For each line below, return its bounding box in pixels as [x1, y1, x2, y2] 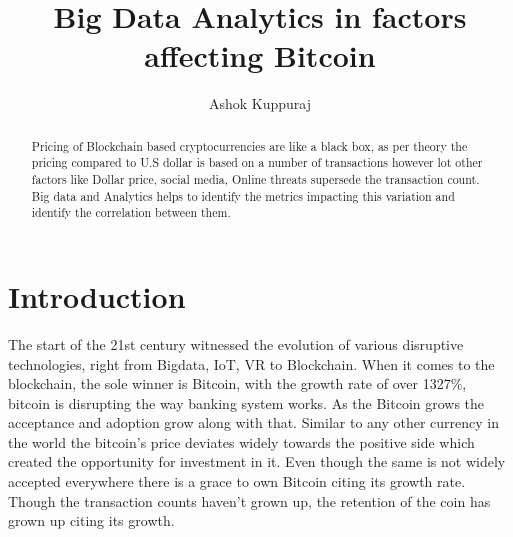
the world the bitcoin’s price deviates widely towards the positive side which [8, 431, 475, 452]
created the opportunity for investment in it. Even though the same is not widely [8, 451, 506, 472]
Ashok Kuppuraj [208, 93, 312, 114]
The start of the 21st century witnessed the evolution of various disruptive [8, 333, 464, 354]
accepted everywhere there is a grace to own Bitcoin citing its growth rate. [8, 471, 466, 492]
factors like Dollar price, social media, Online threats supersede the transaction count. [31, 171, 480, 188]
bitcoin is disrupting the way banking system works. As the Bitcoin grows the [8, 392, 485, 413]
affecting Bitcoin [144, 35, 376, 76]
